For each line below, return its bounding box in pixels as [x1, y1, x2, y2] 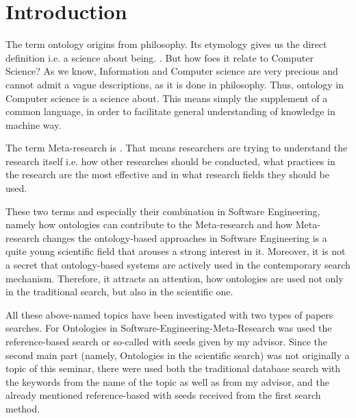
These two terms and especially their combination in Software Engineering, [5, 204, 320, 218]
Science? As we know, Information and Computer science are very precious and [5, 64, 338, 78]
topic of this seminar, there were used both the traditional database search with [5, 361, 341, 376]
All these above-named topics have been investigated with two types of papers [5, 307, 333, 321]
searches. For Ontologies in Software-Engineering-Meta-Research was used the [5, 321, 332, 335]
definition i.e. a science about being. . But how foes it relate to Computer [5, 50, 314, 64]
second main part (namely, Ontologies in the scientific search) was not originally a [5, 347, 350, 362]
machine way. [5, 117, 62, 132]
